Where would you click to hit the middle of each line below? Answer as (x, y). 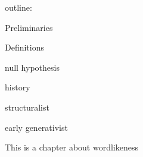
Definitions (25, 47)
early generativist (36, 127)
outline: (18, 7)
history (18, 87)
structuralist (27, 107)
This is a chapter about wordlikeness (71, 147)
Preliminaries (29, 27)
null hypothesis (32, 67)
